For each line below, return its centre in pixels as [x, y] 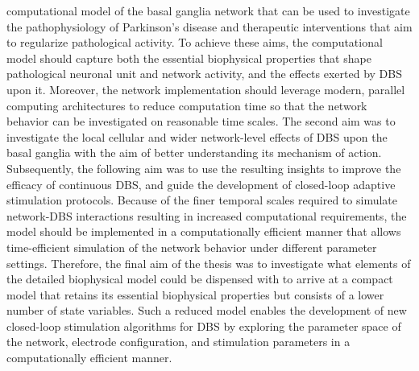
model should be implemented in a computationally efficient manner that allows [204, 231]
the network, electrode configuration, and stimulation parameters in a [178, 342]
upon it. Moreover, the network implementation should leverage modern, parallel [206, 89]
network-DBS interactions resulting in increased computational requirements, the [207, 215]
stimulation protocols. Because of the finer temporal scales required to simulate [202, 200]
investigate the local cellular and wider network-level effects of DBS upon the [197, 136]
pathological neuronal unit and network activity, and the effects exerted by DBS [204, 74]
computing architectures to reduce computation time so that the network [187, 105]
